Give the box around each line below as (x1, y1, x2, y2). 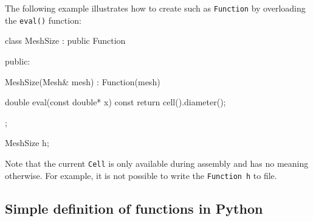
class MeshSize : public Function (5, 34, 126, 47)
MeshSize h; (5, 136, 49, 149)
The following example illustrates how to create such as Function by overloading (5, 2, 306, 14)
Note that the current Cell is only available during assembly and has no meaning (5, 156, 309, 169)
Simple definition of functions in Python (5, 198, 263, 217)
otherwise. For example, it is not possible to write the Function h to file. (5, 169, 277, 181)
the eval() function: (5, 13, 81, 26)
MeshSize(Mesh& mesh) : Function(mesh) (5, 75, 160, 88)
